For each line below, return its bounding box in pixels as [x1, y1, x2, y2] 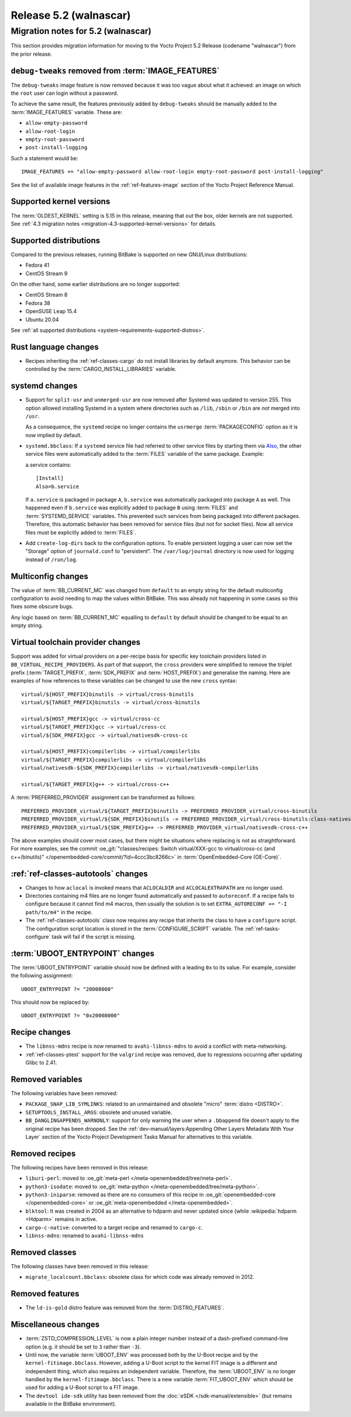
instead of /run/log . [25, 556, 78, 563]
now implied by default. [25, 431, 82, 438]
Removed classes [11, 1247, 77, 1257]
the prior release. [11, 50, 53, 57]
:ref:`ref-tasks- [245, 925, 281, 932]
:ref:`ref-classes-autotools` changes [11, 869, 148, 879]
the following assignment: [11, 972, 73, 979]
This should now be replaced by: [11, 999, 90, 1006]
